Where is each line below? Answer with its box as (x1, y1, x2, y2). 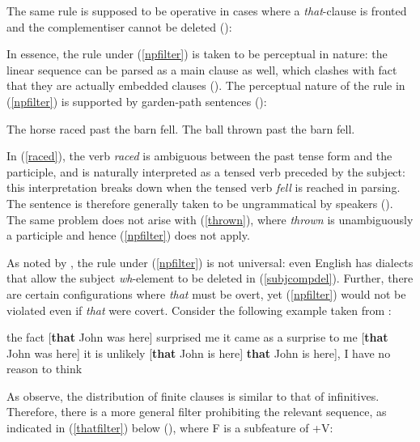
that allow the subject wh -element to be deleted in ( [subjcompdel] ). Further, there (6, 270, 414, 287)
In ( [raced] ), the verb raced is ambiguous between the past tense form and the (6, 147, 392, 164)
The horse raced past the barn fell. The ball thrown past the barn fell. (6, 120, 355, 137)
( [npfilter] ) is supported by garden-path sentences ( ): (6, 92, 267, 109)
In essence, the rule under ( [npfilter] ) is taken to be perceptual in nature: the (6, 45, 388, 62)
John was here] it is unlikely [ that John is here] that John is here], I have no (6, 344, 391, 361)
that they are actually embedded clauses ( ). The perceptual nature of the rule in (6, 77, 405, 94)
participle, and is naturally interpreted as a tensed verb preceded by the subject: (6, 163, 405, 180)
